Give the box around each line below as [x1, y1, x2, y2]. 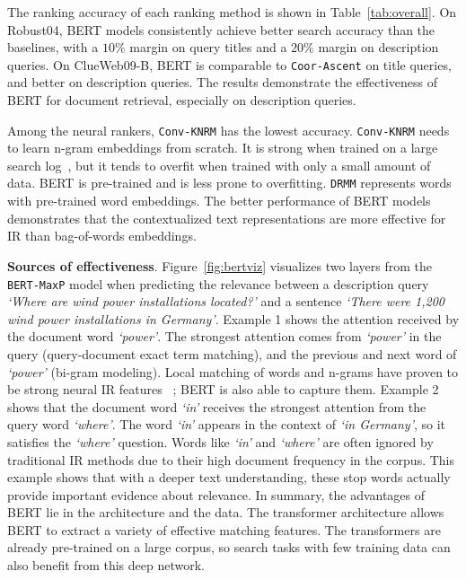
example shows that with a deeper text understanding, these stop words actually [7, 468, 451, 487]
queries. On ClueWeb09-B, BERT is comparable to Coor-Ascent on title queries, [7, 55, 452, 74]
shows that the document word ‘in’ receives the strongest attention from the [7, 397, 426, 416]
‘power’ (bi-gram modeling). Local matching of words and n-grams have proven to [7, 362, 459, 381]
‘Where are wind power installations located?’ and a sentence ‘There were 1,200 [7, 292, 444, 311]
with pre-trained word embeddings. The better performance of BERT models [7, 191, 431, 210]
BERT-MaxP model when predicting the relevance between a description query [7, 274, 429, 293]
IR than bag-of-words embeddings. [7, 226, 197, 245]
